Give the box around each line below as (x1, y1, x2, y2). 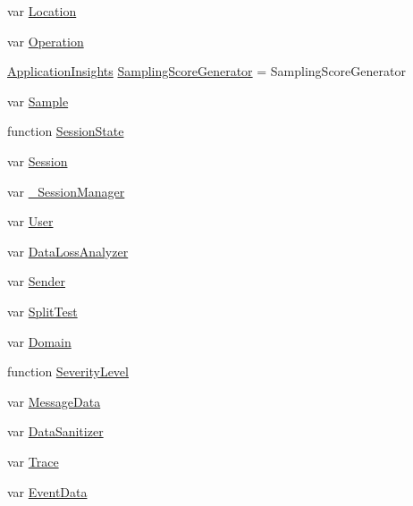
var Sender (7, 272, 66, 291)
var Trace (7, 451, 59, 470)
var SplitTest (7, 301, 78, 320)
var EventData (7, 482, 88, 501)
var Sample (7, 91, 69, 110)
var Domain (7, 332, 72, 350)
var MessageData (7, 392, 101, 410)
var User (7, 212, 54, 231)
